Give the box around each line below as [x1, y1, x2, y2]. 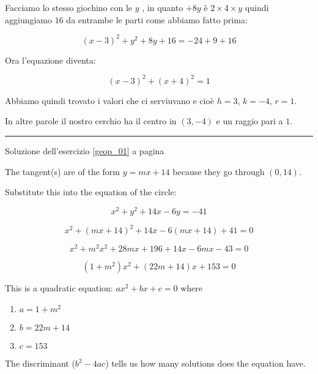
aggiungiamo [5, 13, 53, 26]
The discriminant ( [5, 357, 75, 369]
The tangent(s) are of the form [5, 165, 120, 178]
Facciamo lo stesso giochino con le [5, 1, 133, 13]
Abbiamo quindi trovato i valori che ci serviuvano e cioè [5, 94, 215, 107]
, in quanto [142, 1, 183, 13]
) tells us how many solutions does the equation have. [105, 357, 306, 369]
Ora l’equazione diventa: [5, 53, 96, 66]
